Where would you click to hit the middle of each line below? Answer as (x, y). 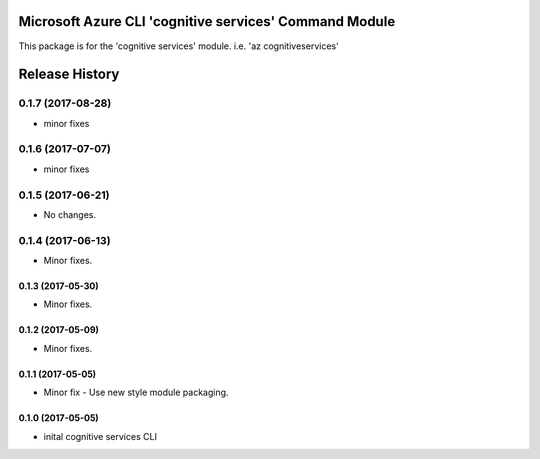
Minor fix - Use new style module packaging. (136, 392)
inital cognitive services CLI (100, 436)
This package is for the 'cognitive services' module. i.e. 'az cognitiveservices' (178, 46)
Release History (69, 74)
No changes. (70, 214)
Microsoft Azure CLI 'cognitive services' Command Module (207, 21)
